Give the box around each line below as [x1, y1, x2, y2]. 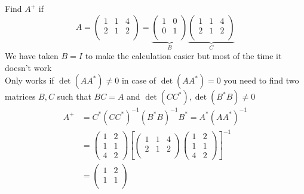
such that [57, 90, 91, 103]
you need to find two [223, 74, 299, 87]
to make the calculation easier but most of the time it [85, 50, 282, 62]
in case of [121, 74, 156, 87]
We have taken [5, 50, 59, 62]
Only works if [5, 74, 54, 87]
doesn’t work [5, 61, 52, 73]
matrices [5, 90, 36, 103]
